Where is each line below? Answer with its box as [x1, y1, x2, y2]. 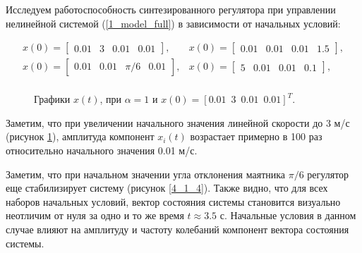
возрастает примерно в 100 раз [190, 129, 322, 144]
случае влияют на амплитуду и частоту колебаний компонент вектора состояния [6, 222, 349, 237]
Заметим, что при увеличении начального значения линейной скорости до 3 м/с [6, 115, 350, 130]
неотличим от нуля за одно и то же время [6, 208, 184, 223]
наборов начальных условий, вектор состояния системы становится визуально [6, 194, 341, 209]
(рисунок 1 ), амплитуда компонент [6, 129, 155, 144]
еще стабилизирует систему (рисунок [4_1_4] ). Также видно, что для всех [6, 180, 328, 195]
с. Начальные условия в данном [219, 208, 356, 223]
